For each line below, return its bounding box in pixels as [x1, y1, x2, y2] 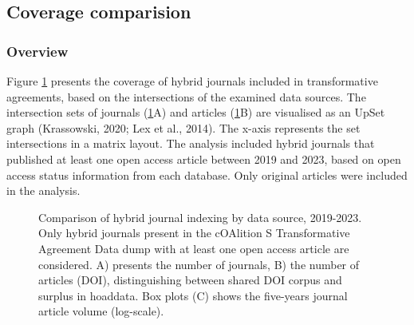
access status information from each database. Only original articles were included [6, 166, 408, 183]
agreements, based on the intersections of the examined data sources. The [6, 88, 366, 105]
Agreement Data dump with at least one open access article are [38, 240, 349, 256]
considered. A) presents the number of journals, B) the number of [38, 256, 360, 272]
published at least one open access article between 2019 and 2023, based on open [6, 150, 401, 167]
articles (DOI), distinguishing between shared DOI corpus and [38, 271, 342, 288]
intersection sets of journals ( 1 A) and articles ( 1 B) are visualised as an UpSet [6, 104, 385, 121]
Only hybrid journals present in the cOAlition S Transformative [38, 224, 350, 241]
